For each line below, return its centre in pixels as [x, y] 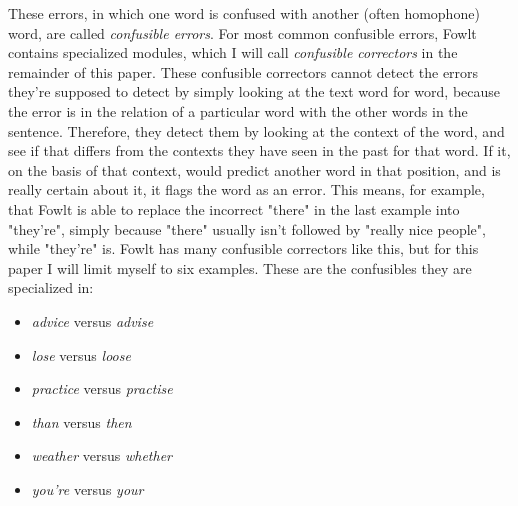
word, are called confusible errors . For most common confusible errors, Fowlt [242, 32]
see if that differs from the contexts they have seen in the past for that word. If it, [259, 150]
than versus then [81, 421]
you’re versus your [87, 488]
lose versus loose [81, 354]
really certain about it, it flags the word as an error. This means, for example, [246, 189]
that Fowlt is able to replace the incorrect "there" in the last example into [234, 208]
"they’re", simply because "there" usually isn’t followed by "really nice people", [247, 228]
